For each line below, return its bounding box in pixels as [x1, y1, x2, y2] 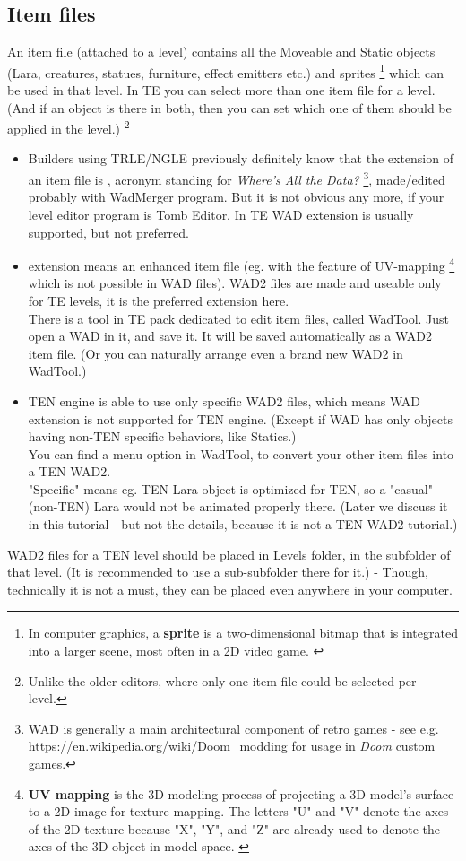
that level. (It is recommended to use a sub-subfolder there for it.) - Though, [7, 562, 428, 581]
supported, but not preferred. [28, 222, 189, 241]
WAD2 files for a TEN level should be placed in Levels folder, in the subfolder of [7, 544, 451, 563]
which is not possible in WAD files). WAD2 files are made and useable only [28, 274, 442, 292]
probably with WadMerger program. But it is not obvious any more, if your [28, 187, 444, 206]
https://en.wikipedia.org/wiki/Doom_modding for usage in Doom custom [28, 736, 436, 755]
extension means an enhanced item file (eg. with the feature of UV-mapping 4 [28, 254, 455, 274]
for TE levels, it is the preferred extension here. [28, 291, 289, 309]
